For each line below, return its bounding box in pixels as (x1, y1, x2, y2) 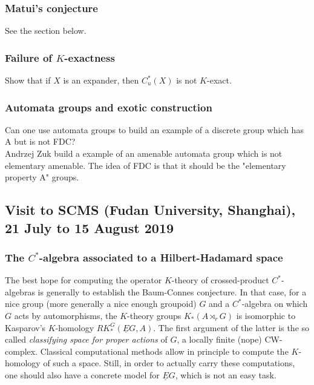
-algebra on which (241, 297, 308, 310)
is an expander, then (63, 74, 139, 87)
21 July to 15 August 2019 (5, 218, 174, 237)
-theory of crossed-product (171, 274, 269, 286)
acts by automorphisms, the (14, 309, 117, 321)
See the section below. (5, 24, 87, 37)
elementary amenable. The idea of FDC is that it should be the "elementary (5, 159, 286, 171)
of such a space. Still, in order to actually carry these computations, (43, 357, 295, 369)
